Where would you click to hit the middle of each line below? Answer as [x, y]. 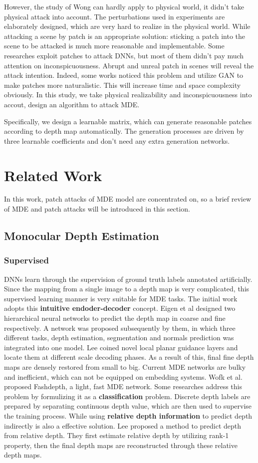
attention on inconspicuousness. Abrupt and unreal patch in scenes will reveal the [129, 65]
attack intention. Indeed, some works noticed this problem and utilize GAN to [124, 75]
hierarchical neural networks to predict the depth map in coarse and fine [115, 318]
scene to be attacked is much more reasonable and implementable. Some [114, 46]
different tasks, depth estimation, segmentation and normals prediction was [119, 338]
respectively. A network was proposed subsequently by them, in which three [120, 328]
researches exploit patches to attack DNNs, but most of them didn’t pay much [124, 55]
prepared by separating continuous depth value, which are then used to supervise [128, 406]
